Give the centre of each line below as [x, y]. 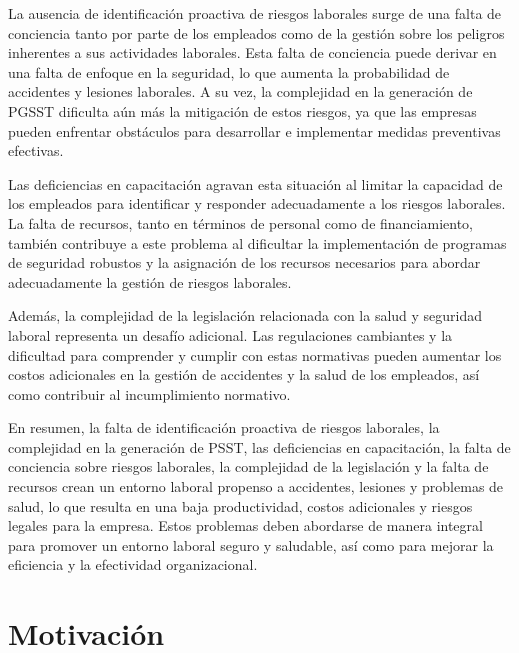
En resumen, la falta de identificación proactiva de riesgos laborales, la [224, 427]
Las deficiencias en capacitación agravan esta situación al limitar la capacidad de [255, 183]
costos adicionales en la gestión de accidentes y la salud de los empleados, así [244, 374]
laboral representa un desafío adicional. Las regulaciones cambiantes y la [230, 334]
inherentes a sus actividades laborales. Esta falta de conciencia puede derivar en [252, 52]
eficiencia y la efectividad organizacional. [133, 564]
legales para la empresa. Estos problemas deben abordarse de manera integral [245, 525]
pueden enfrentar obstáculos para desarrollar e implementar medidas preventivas [254, 130]
